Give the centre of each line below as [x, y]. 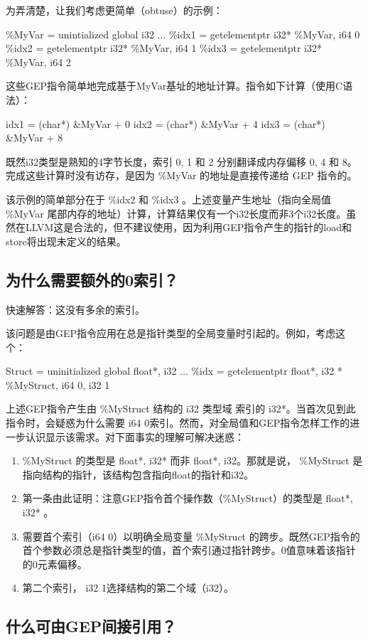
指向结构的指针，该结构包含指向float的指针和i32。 [138, 474]
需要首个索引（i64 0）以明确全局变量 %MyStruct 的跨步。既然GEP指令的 [191, 536]
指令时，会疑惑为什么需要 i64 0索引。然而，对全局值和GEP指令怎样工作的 [178, 423]
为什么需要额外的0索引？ [92, 279]
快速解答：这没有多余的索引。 [75, 309]
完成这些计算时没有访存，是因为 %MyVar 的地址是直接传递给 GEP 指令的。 [182, 175]
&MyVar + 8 [34, 138]
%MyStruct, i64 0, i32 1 [58, 384]
